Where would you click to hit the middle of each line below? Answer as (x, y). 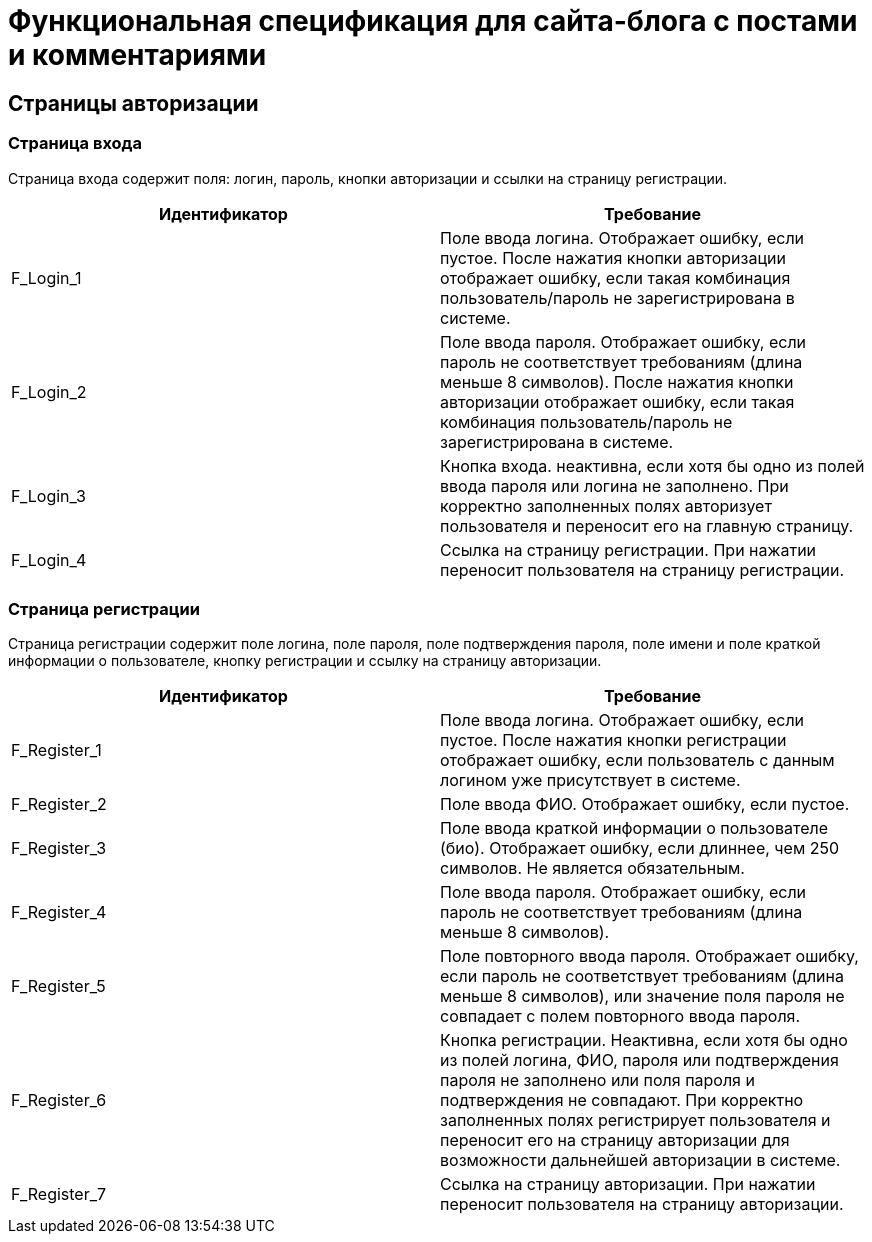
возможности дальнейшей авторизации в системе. (640, 1160)
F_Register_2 (59, 804)
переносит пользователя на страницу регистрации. (642, 569)
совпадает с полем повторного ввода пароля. (620, 1016)
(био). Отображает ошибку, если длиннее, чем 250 (640, 848)
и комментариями (137, 55)
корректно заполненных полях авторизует (606, 505)
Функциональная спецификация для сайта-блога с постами (433, 21)
